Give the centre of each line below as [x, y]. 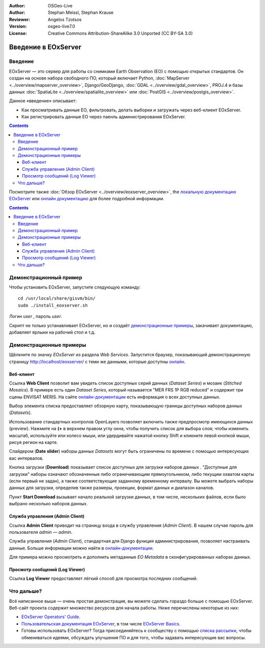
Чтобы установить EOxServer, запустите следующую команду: [75, 287]
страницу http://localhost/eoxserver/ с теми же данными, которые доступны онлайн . [97, 362]
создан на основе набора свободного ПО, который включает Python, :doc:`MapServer [99, 78]
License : [18, 33]
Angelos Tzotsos [65, 19]
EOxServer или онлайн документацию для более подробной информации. [87, 199]
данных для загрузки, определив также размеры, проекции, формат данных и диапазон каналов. [112, 488]
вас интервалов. [26, 458]
